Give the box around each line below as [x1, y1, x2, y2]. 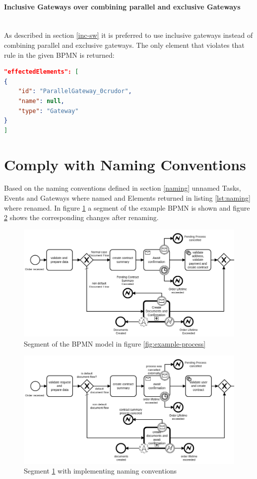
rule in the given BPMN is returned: [4, 49, 115, 60]
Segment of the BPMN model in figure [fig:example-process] [24, 338, 206, 349]
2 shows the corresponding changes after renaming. [4, 212, 159, 223]
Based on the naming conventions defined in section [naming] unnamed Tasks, [4, 183, 241, 193]
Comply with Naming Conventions [4, 154, 246, 174]
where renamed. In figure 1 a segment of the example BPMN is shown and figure [4, 202, 250, 213]
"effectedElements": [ [4, 68, 79, 76]
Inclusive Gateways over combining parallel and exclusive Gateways [4, 1, 241, 11]
